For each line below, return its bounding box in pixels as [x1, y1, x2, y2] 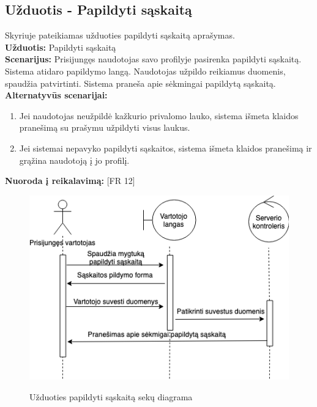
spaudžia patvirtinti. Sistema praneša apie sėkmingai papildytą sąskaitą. [5, 76, 276, 89]
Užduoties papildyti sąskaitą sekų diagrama [29, 390, 193, 403]
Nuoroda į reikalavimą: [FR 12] [5, 174, 135, 187]
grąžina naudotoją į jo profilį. [19, 153, 130, 166]
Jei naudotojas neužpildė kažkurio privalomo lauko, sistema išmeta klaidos [19, 109, 299, 122]
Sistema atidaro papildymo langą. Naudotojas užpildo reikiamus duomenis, [5, 64, 286, 77]
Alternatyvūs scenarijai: [5, 89, 108, 101]
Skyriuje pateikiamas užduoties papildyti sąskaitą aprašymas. [5, 29, 235, 42]
